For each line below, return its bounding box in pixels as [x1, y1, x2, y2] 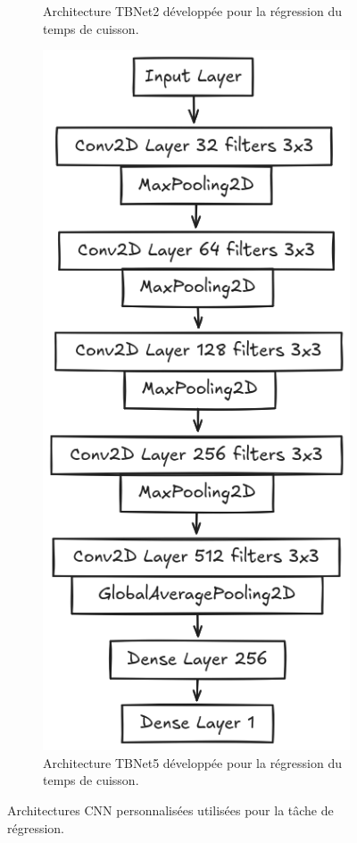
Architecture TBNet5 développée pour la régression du [43, 753, 342, 772]
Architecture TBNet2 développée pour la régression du [43, 2, 342, 20]
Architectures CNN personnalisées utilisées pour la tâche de [7, 800, 334, 819]
